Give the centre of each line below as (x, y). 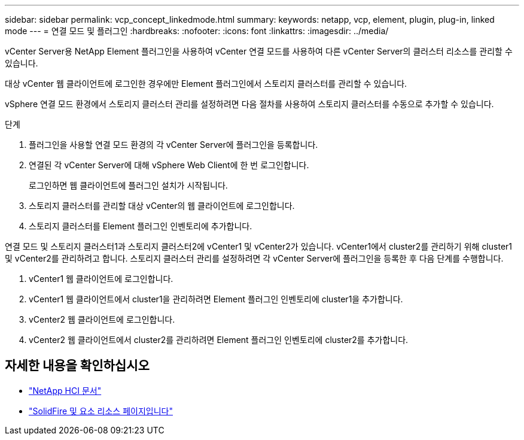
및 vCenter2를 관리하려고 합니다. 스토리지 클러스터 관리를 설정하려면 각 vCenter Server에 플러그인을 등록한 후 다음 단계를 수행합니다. (254, 258)
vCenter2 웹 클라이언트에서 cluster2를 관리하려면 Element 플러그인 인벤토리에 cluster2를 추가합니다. (219, 340)
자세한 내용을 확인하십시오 (77, 366)
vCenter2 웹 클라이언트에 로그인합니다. (102, 319)
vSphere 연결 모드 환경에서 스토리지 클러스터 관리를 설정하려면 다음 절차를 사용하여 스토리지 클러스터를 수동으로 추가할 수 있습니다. (249, 104)
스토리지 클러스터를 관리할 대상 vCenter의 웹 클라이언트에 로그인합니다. (162, 206)
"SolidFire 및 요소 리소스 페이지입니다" (101, 411)
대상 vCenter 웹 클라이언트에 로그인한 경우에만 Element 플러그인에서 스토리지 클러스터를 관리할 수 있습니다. (206, 84)
